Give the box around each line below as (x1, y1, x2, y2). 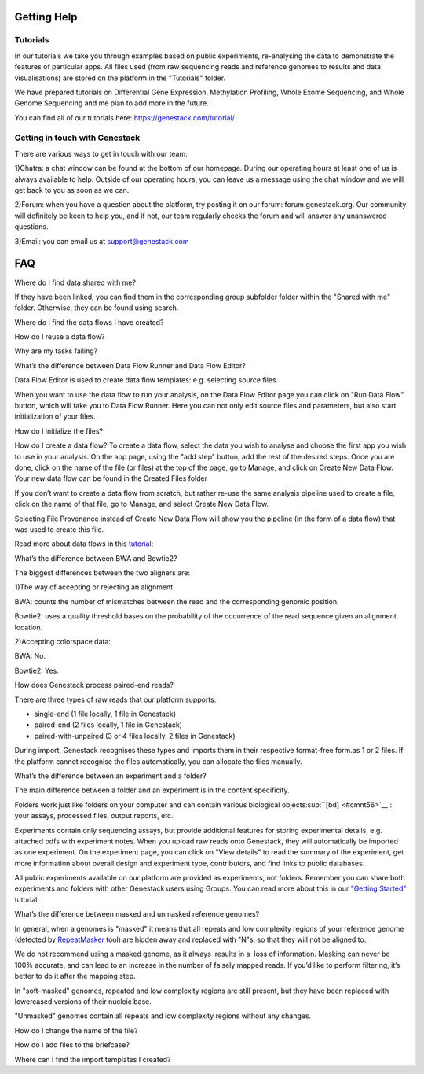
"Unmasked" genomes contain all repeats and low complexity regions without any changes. (14, 1011, 312, 1020)
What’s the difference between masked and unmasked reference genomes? (14, 910, 260, 919)
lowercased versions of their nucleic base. (14, 996, 152, 1006)
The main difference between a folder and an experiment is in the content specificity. (14, 785, 290, 795)
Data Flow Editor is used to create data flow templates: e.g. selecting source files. (14, 375, 279, 385)
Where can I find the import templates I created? (14, 1054, 172, 1064)
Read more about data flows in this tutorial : (14, 539, 154, 548)
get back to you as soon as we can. (14, 186, 130, 195)
